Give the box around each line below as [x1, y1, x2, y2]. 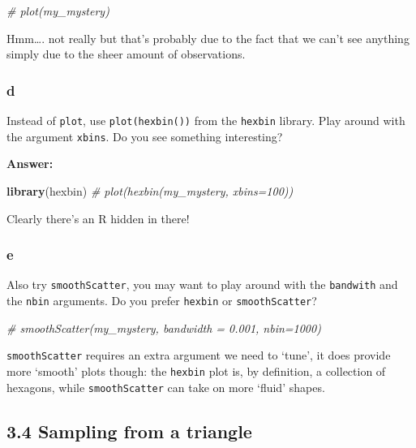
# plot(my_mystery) [6, 2, 109, 19]
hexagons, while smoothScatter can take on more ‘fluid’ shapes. [6, 378, 325, 395]
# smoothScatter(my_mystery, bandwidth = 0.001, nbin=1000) [6, 319, 321, 336]
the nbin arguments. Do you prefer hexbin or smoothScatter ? [6, 291, 317, 308]
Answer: [6, 155, 54, 172]
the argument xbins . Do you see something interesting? [6, 127, 283, 144]
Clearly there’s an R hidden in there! [6, 209, 190, 226]
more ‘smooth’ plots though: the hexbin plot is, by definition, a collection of [6, 362, 386, 379]
